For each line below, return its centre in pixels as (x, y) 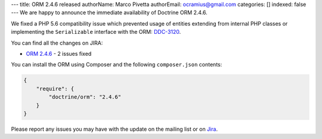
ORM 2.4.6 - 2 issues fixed (59, 53)
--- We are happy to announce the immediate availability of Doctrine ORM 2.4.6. (109, 12)
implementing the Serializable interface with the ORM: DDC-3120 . (96, 32)
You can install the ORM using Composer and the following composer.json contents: (117, 65)
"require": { (55, 89)
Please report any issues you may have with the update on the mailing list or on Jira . (114, 129)
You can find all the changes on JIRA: (57, 43)
